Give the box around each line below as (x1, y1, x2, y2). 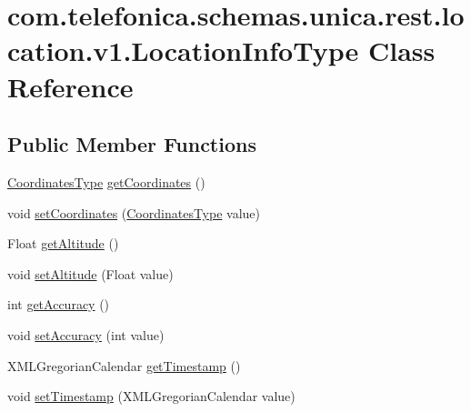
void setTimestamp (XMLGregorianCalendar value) (7, 387, 296, 406)
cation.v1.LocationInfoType (7, 32, 359, 69)
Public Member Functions (7, 130, 256, 158)
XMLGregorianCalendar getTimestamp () (7, 356, 241, 375)
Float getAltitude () (7, 234, 119, 253)
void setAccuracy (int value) (7, 325, 165, 344)
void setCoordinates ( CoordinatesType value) (7, 203, 261, 222)
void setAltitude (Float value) (7, 264, 174, 283)
